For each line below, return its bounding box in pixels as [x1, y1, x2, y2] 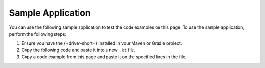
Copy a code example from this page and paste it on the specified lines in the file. [21, 54, 186, 60]
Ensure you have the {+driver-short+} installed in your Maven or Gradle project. [21, 40, 182, 46]
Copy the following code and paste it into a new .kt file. [21, 47, 135, 53]
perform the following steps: [9, 31, 66, 37]
